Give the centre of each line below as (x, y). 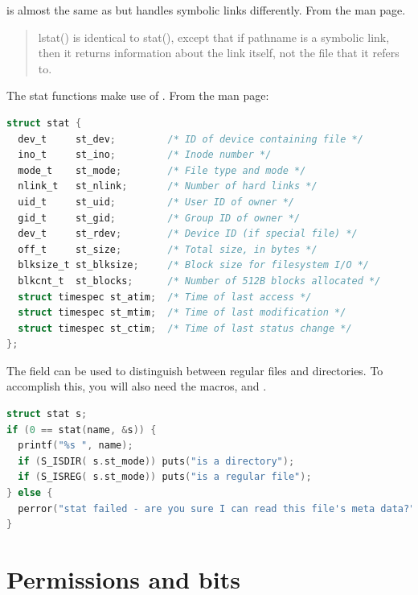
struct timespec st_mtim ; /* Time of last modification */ (182, 313)
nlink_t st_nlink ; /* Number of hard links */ (168, 186)
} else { (30, 493)
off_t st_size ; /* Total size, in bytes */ (168, 249)
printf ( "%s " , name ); (76, 446)
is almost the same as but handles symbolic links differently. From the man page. (206, 10)
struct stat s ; (47, 414)
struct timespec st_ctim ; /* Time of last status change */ (185, 328)
